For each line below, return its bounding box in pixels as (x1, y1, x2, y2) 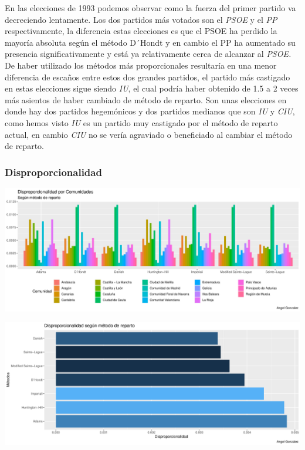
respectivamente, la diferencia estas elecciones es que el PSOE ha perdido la (5, 25, 277, 37)
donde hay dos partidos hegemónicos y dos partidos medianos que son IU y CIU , (5, 105, 295, 117)
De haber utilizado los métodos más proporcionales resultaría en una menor (5, 59, 277, 71)
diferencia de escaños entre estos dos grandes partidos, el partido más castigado (5, 70, 290, 83)
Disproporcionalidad (5, 164, 102, 179)
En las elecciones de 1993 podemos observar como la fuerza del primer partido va (5, 2, 296, 13)
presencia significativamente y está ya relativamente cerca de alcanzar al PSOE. (5, 48, 292, 60)
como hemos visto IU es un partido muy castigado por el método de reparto (5, 116, 278, 128)
